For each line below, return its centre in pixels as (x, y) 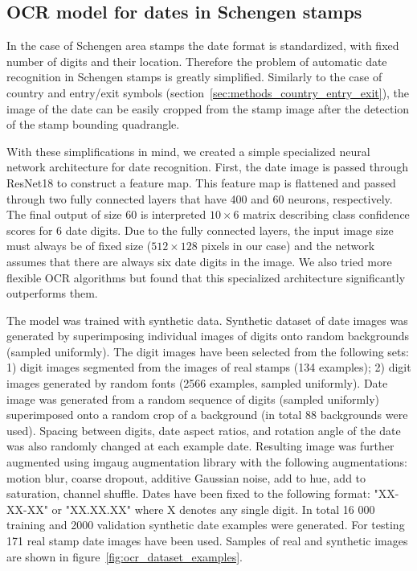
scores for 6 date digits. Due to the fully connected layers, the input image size (200, 230)
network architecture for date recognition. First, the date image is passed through (208, 167)
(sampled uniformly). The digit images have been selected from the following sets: (208, 351)
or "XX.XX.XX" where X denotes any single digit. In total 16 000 (213, 509)
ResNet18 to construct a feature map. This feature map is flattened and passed (201, 182)
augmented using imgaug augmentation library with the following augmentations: (207, 462)
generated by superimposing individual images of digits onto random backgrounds (208, 336)
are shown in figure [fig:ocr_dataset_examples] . (125, 556)
